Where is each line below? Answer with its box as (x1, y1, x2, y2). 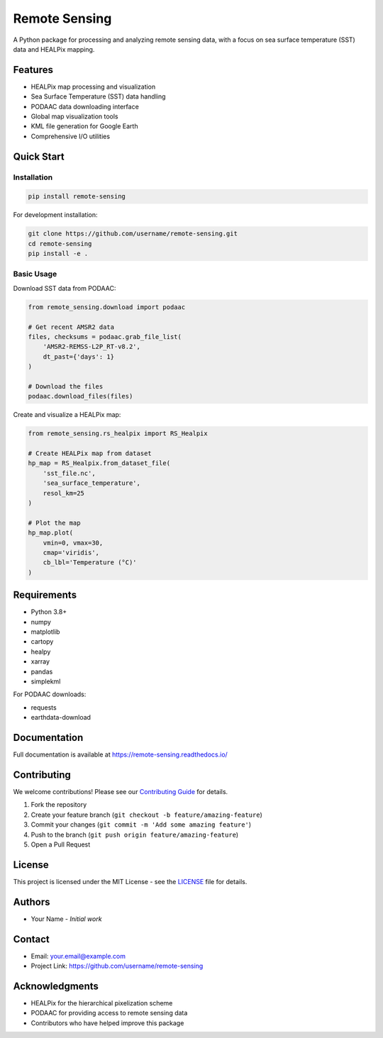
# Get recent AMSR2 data (28, 323, 115, 331)
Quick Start (13, 150, 65, 162)
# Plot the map (28, 518, 81, 527)
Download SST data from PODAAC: (13, 284, 116, 292)
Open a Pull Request (30, 840, 91, 849)
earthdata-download (30, 713, 91, 722)
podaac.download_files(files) (28, 392, 133, 401)
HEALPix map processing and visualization (30, 82, 156, 91)
